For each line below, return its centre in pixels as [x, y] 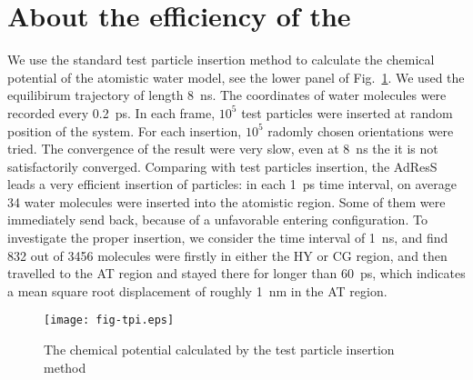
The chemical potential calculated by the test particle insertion [219, 350]
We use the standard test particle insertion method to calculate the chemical [221, 60]
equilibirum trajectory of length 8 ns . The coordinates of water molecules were [227, 95]
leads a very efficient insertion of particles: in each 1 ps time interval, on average [232, 184]
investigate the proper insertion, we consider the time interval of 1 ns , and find [228, 238]
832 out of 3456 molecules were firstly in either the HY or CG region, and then [227, 255]
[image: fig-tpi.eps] [109, 320]
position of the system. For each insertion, [125, 130]
